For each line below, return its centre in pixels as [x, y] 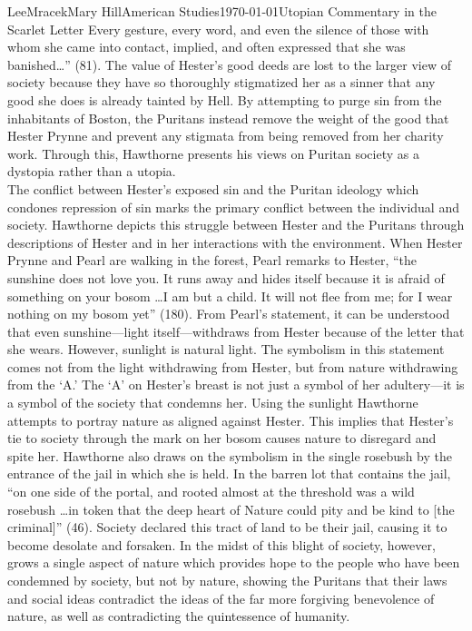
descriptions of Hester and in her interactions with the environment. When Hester [235, 242]
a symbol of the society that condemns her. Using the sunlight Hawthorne [213, 403]
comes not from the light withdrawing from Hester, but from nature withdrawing [233, 366]
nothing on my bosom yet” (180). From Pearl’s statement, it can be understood [229, 314]
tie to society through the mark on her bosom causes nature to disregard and [222, 438]
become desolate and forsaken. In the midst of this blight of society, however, [221, 544]
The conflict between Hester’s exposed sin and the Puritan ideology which [213, 188]
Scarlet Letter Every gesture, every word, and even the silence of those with [218, 29]
